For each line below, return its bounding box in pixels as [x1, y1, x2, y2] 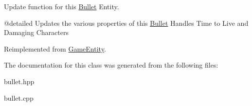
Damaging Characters [4, 27, 69, 37]
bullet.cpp [4, 92, 34, 103]
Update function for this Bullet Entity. [4, 1, 119, 11]
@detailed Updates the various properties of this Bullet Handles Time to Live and [4, 18, 249, 28]
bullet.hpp [4, 76, 35, 86]
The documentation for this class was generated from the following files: [4, 60, 218, 70]
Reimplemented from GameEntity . [4, 43, 106, 53]
